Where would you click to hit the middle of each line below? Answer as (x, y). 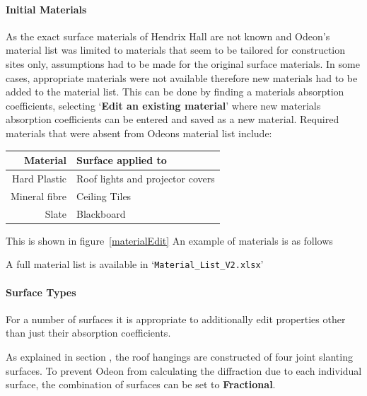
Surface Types (41, 292)
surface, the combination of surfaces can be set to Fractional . (141, 384)
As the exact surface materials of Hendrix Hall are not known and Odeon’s (168, 36)
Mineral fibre (39, 196)
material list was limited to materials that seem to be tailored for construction (176, 50)
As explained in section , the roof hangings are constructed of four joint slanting (179, 356)
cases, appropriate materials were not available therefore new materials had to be (182, 77)
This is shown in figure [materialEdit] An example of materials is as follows (169, 240)
